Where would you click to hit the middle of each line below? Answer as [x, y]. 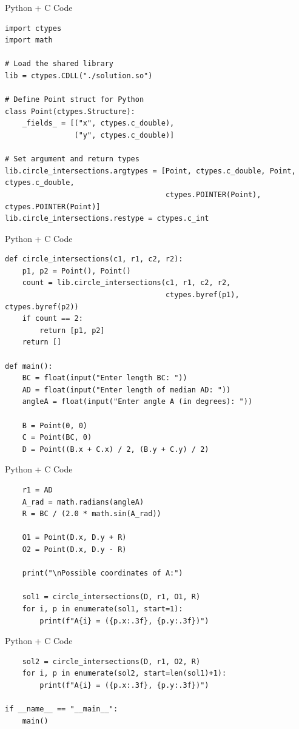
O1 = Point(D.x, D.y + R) [74, 538]
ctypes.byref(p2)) [42, 307]
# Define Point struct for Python [75, 100]
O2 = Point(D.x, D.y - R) [74, 549]
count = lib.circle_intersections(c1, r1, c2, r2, [126, 283]
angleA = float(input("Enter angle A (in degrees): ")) [137, 402]
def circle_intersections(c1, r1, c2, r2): [94, 259]
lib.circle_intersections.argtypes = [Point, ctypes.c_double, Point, [150, 171]
